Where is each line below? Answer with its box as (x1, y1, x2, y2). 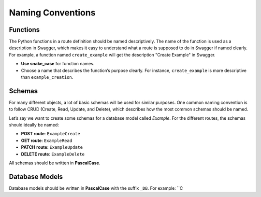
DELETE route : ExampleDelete (21, 151, 85, 157)
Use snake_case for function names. (21, 61, 95, 67)
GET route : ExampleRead (21, 138, 72, 143)
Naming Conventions (9, 7, 96, 18)
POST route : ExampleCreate (21, 131, 81, 137)
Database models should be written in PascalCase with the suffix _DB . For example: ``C (9, 185, 183, 191)
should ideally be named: (9, 122, 59, 128)
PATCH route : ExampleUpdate (21, 144, 83, 150)
